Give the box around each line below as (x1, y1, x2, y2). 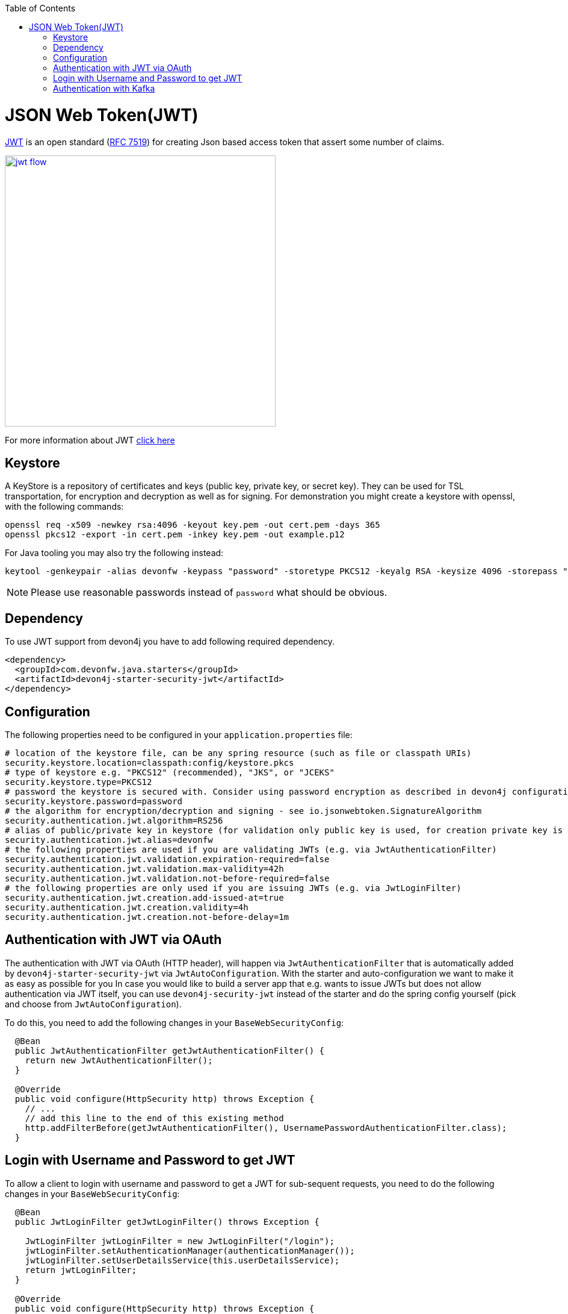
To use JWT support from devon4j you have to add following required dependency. (5, 636, 335, 647)
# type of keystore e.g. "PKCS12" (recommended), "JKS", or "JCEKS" (5, 768, 335, 778)
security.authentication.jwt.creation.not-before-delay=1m (5, 912, 289, 922)
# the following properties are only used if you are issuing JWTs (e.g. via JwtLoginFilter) (5, 883, 461, 893)
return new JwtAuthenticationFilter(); (25, 1055, 213, 1065)
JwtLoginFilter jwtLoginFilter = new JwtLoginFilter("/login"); (25, 1236, 335, 1246)
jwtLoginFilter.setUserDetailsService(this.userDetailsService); (25, 1255, 340, 1265)
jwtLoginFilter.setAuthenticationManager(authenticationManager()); (25, 1245, 355, 1256)
